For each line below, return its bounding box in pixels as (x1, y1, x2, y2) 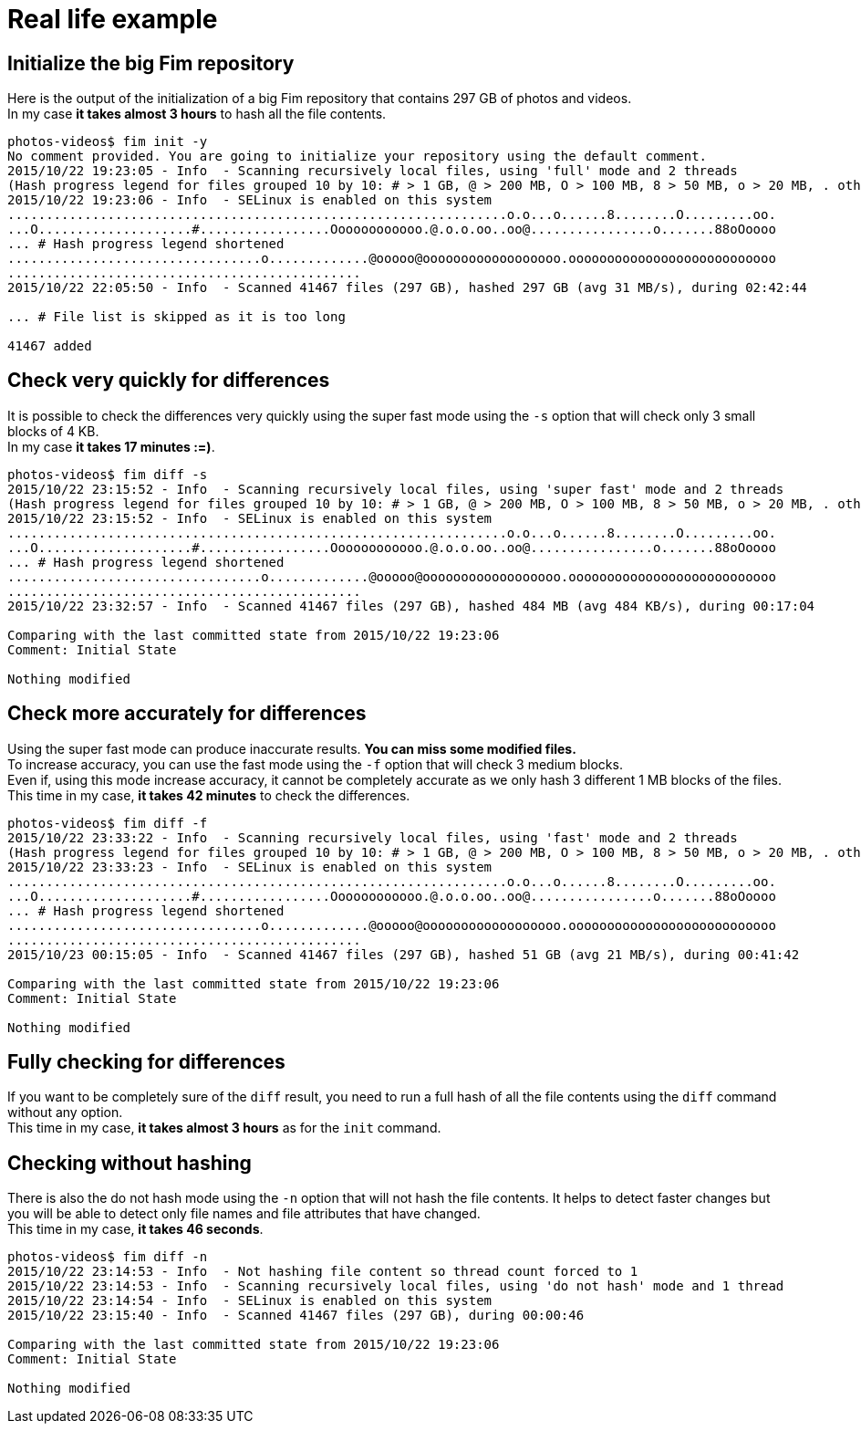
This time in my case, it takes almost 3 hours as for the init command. (7, 1120, 441, 1136)
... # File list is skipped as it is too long (7, 308, 346, 324)
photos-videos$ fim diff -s (7, 466, 208, 482)
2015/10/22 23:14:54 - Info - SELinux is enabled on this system (7, 1293, 493, 1309)
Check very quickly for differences (7, 369, 330, 392)
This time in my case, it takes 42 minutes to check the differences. (7, 787, 410, 803)
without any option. (7, 1104, 123, 1121)
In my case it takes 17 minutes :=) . (7, 438, 215, 454)
